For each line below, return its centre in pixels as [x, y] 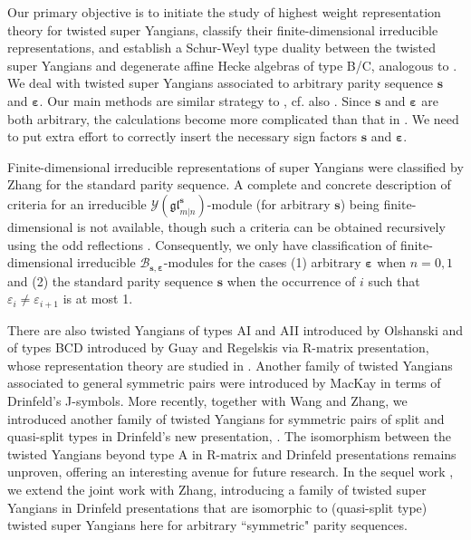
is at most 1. [98, 299]
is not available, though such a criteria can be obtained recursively [261, 226]
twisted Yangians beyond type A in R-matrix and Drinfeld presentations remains [232, 453]
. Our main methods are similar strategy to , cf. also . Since [205, 100]
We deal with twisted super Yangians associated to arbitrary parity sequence [221, 83]
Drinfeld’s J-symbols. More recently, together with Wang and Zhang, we [207, 400]
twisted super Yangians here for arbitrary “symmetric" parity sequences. [207, 525]
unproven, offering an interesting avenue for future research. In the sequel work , [231, 472]
